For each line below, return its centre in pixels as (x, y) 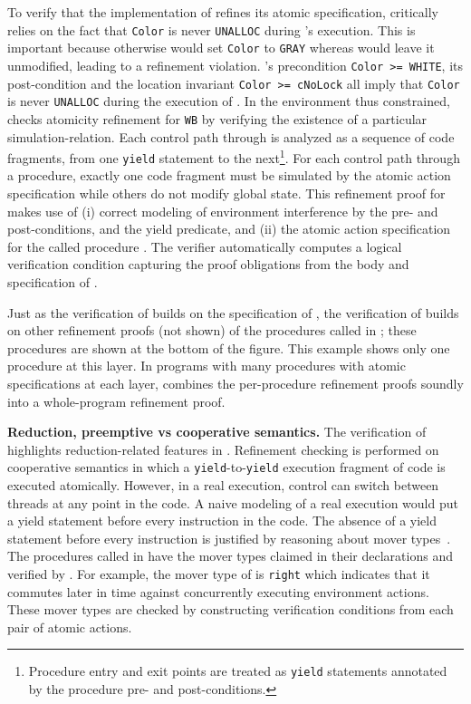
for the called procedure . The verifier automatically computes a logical (205, 246)
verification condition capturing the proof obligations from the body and (208, 264)
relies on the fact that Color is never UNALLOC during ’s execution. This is (211, 29)
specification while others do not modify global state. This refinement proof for (226, 193)
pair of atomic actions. (70, 627)
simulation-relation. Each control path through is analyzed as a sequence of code (231, 136)
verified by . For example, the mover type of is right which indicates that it (219, 573)
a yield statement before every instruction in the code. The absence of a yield (222, 521)
